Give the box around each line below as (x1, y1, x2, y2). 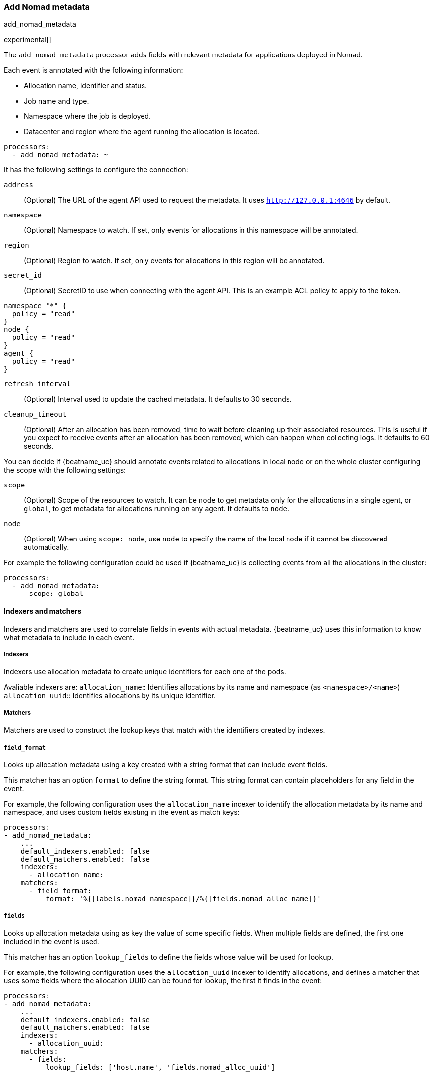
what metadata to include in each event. (4, 633, 135, 642)
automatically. (24, 543, 69, 552)
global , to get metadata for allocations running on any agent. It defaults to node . (24, 504, 289, 513)
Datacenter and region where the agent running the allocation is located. (24, 127, 260, 136)
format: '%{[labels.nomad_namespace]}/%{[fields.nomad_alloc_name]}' (46, 894, 321, 903)
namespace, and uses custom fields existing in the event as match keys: (4, 808, 240, 816)
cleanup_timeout (4, 410, 67, 419)
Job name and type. (24, 97, 89, 106)
